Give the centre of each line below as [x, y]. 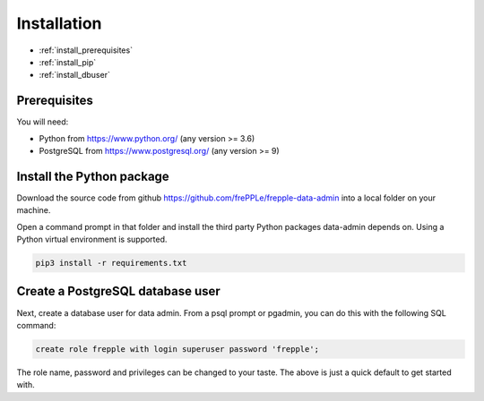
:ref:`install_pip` [68, 62]
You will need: [43, 122]
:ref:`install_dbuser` [75, 75]
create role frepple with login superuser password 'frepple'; [177, 349]
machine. [34, 210]
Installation [59, 23]
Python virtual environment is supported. [92, 239]
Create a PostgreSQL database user [119, 291]
